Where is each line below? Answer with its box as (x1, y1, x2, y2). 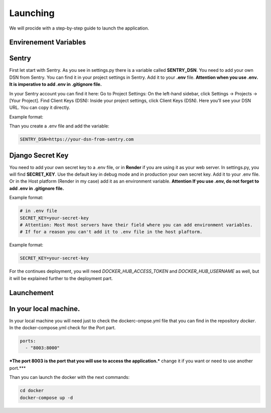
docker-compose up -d (20, 394, 73, 400)
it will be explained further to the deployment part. (9, 275, 113, 281)
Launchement (9, 289, 54, 297)
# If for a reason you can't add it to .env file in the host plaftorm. (20, 229, 203, 235)
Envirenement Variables (9, 38, 86, 47)
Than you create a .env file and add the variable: (9, 123, 110, 129)
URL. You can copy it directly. (9, 104, 70, 110)
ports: (20, 338, 36, 344)
